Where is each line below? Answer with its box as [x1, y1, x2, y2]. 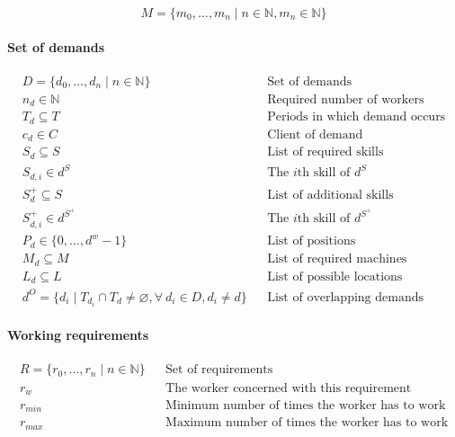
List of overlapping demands [267, 290, 424, 304]
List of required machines [267, 253, 407, 266]
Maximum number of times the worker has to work [165, 416, 449, 430]
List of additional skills [267, 188, 394, 201]
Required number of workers [267, 93, 424, 106]
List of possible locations [267, 270, 403, 283]
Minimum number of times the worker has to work [165, 398, 446, 412]
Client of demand [267, 128, 363, 141]
